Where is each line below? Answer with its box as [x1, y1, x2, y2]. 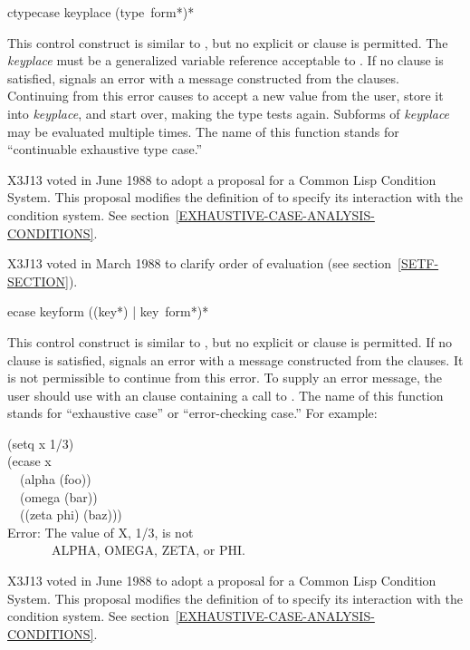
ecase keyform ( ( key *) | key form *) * [7, 302, 209, 321]
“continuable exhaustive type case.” [7, 140, 203, 159]
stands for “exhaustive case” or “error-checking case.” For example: [7, 403, 378, 422]
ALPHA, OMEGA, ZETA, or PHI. [51, 540, 245, 559]
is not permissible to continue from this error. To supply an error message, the [7, 368, 442, 387]
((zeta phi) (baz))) [19, 505, 122, 524]
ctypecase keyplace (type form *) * [7, 3, 195, 21]
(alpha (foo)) [19, 470, 91, 489]
